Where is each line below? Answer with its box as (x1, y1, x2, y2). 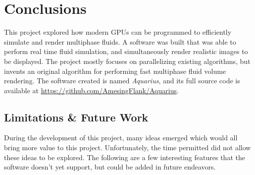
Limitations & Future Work (4, 109, 149, 124)
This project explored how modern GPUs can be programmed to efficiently (4, 27, 232, 37)
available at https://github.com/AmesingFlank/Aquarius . (4, 85, 179, 95)
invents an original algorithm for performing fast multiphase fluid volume (4, 65, 226, 76)
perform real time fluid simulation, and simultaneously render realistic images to (4, 46, 248, 57)
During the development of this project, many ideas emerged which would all (4, 132, 238, 143)
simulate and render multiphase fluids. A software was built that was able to (4, 36, 236, 47)
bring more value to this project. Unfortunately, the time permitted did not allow (4, 142, 251, 153)
